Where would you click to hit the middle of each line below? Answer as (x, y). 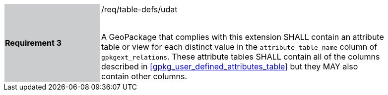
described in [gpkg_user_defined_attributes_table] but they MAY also (230, 66)
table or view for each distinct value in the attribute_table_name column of (239, 47)
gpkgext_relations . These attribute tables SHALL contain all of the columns (241, 57)
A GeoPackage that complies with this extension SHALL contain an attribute (243, 37)
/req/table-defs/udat (139, 9)
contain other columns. (144, 76)
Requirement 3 (33, 43)
